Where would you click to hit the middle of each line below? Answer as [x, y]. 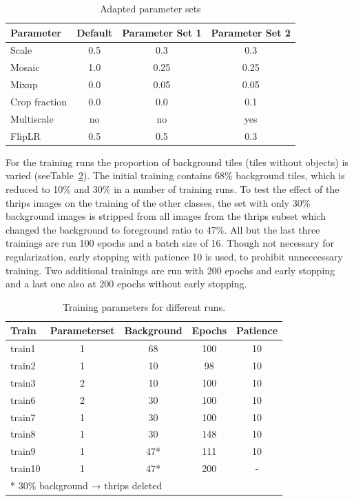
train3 [23, 382]
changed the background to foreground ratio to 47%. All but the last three [163, 229]
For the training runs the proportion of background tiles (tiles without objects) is [177, 162]
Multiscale [32, 118]
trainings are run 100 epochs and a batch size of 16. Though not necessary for [170, 243]
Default [95, 32]
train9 [23, 451]
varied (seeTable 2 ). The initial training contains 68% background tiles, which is [175, 175]
